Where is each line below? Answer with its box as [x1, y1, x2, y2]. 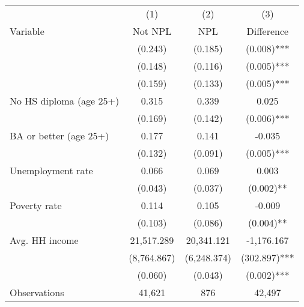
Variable [10, 24, 44, 38]
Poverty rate [10, 198, 62, 212]
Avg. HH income [10, 233, 79, 247]
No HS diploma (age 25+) [10, 94, 120, 108]
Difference [246, 24, 289, 38]
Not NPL [132, 24, 172, 38]
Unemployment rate [10, 163, 93, 177]
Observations [10, 285, 64, 299]
